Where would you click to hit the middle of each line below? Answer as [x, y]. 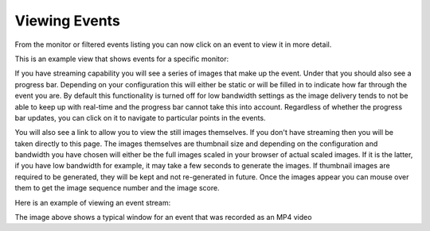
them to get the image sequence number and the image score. [117, 188]
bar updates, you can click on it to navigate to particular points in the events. [140, 117]
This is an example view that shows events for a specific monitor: [122, 59]
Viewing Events [68, 21]
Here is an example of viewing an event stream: [93, 202]
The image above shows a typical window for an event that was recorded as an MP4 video [163, 218]
